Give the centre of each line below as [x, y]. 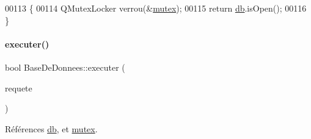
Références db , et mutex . [51, 128]
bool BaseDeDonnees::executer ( [65, 67]
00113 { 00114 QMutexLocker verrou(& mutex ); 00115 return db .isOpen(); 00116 [156, 8]
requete [19, 87]
